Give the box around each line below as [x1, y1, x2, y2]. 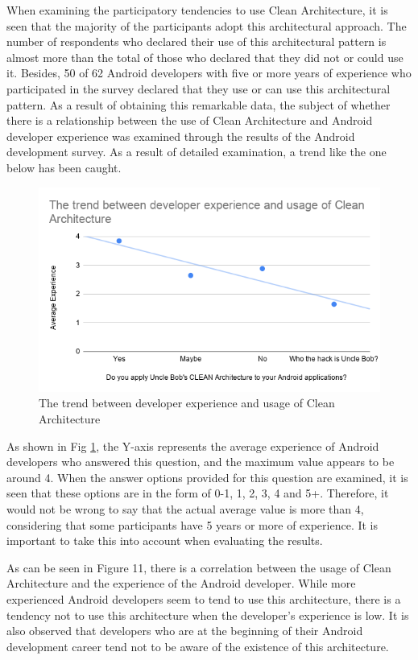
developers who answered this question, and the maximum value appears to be [6, 453, 395, 470]
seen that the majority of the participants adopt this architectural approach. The [6, 17, 407, 34]
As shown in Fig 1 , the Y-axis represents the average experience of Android [6, 437, 379, 454]
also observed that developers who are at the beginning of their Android [6, 622, 363, 639]
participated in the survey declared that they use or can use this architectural [6, 80, 391, 97]
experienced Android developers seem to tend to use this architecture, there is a [6, 590, 401, 607]
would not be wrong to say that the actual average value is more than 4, [6, 500, 364, 517]
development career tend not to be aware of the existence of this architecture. [6, 637, 389, 654]
